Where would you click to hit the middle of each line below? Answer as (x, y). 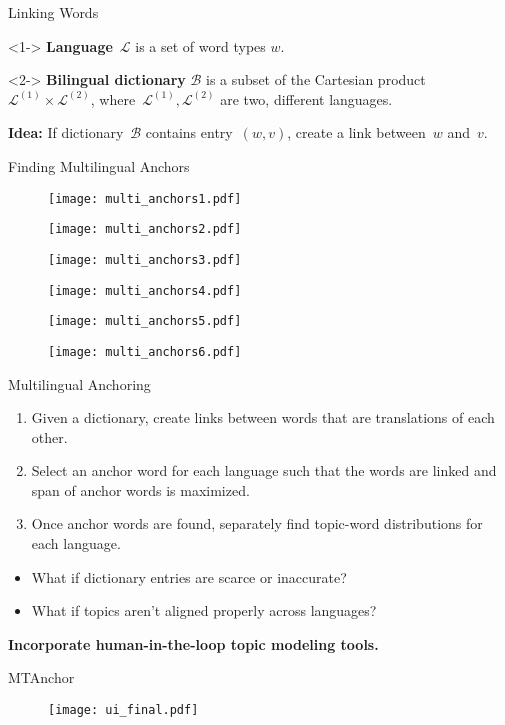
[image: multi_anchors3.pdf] (145, 259)
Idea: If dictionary (66, 132)
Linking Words (53, 12)
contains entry (189, 132)
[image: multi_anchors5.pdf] (145, 321)
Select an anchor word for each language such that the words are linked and (264, 470)
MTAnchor (41, 677)
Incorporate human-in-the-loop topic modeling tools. (193, 643)
